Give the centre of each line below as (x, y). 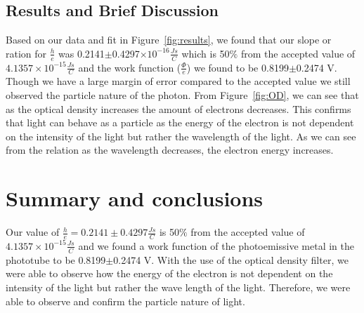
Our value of (33, 232)
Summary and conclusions (135, 198)
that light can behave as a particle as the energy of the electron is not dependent (180, 122)
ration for (26, 53)
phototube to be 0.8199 (56, 259)
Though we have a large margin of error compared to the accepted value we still (178, 81)
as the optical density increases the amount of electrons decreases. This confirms (178, 108)
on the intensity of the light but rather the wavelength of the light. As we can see (181, 136)
